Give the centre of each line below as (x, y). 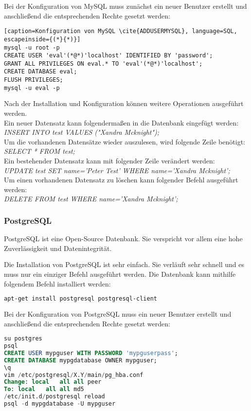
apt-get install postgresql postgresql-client (81, 299)
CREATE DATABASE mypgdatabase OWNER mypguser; (81, 360)
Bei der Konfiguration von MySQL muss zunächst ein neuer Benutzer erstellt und (125, 6)
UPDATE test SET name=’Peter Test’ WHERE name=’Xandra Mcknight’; (117, 170)
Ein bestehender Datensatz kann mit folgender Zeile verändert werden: (109, 161)
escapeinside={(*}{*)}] (42, 39)
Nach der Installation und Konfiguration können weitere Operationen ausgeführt (124, 103)
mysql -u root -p (32, 47)
